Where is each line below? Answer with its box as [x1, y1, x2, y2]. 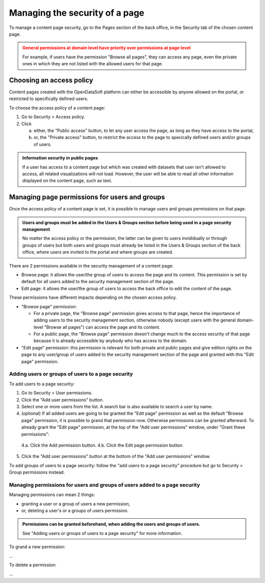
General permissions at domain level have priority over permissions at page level [22, 45, 191, 51]
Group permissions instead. [9, 469, 65, 476]
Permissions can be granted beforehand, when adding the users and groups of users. [22, 521, 201, 527]
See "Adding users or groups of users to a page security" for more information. [22, 530, 183, 536]
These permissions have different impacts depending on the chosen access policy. [9, 294, 177, 300]
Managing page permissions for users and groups [9, 193, 165, 201]
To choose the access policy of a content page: [9, 105, 106, 110]
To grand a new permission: [9, 544, 66, 550]
